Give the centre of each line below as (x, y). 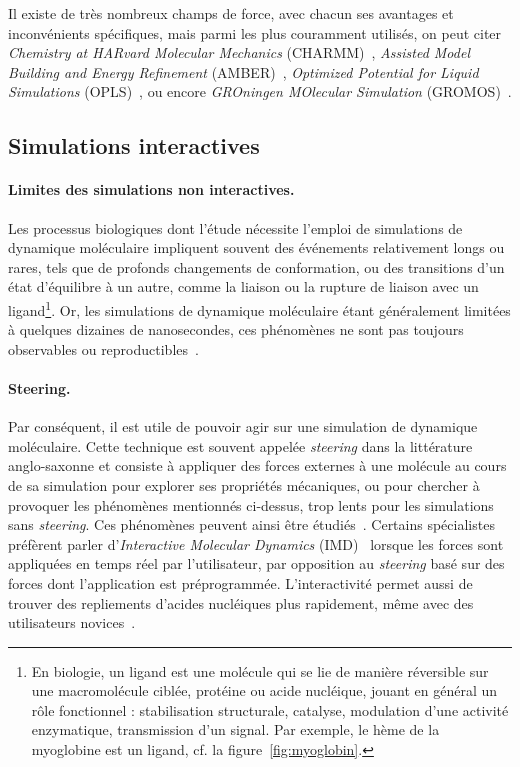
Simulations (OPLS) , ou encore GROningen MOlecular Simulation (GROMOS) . (260, 91)
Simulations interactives (134, 145)
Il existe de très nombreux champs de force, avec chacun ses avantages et (231, 13)
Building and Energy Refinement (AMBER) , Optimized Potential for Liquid (243, 71)
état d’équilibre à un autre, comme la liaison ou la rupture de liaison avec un (243, 286)
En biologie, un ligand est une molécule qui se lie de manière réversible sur (260, 670)
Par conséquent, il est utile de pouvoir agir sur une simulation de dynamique (243, 426)
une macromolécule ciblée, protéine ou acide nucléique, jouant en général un (264, 690)
